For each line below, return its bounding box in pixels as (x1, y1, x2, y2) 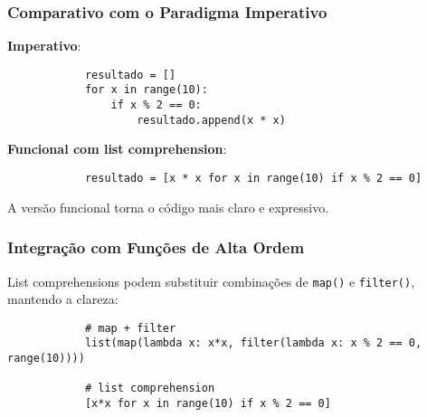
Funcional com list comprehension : (7, 139, 227, 158)
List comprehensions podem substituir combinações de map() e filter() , (7, 271, 415, 290)
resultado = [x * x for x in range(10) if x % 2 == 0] (84, 172, 422, 185)
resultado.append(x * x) (137, 113, 286, 127)
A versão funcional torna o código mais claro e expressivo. (7, 197, 329, 216)
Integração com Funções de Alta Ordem (7, 236, 305, 259)
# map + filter (84, 321, 176, 335)
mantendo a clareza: (7, 289, 119, 308)
